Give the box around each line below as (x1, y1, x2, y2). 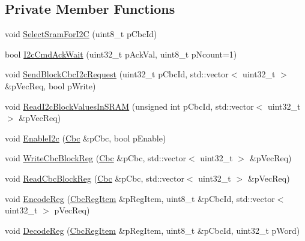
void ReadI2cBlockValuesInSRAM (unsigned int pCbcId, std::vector (5, 100, 254, 112)
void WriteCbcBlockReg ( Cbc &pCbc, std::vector (5, 152, 186, 164)
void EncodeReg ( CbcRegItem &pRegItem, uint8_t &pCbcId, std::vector (5, 192, 275, 204)
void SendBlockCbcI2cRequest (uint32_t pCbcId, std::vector (5, 68, 229, 80)
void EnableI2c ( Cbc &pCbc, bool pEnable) (5, 131, 166, 144)
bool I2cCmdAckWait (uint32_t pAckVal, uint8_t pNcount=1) (5, 47, 237, 60)
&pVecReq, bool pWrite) (5, 79, 96, 92)
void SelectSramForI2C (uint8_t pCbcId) (5, 28, 157, 40)
